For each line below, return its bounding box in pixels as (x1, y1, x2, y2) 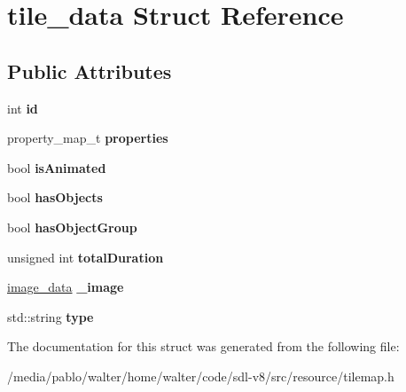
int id (7, 98, 38, 117)
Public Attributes (7, 57, 172, 84)
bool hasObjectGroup (7, 217, 137, 236)
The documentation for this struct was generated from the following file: (7, 337, 400, 356)
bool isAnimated (7, 158, 106, 176)
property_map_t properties (7, 129, 168, 147)
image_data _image (7, 278, 124, 296)
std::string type (7, 307, 94, 325)
